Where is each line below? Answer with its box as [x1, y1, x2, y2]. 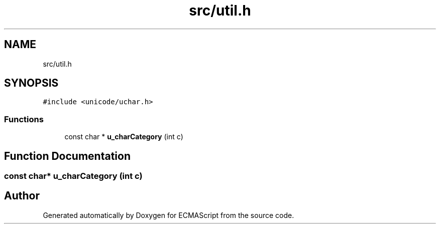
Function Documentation [4, 149, 131, 162]
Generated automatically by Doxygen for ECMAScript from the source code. [43, 210, 294, 219]
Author [4, 189, 40, 202]
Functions [4, 114, 44, 124]
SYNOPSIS [4, 77, 59, 90]
